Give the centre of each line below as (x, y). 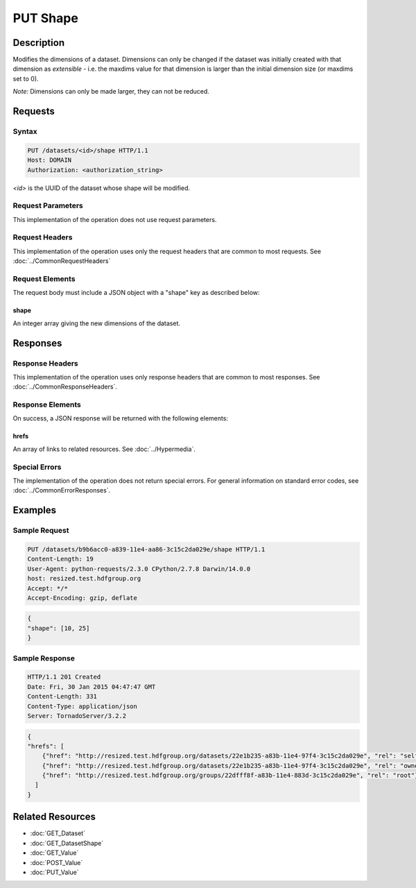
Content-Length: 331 (62, 697)
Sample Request (41, 531)
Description (39, 43)
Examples (35, 510)
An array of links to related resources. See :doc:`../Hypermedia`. (104, 449)
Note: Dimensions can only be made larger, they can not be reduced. (111, 92)
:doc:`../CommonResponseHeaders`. (65, 387)
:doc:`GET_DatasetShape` (67, 843)
